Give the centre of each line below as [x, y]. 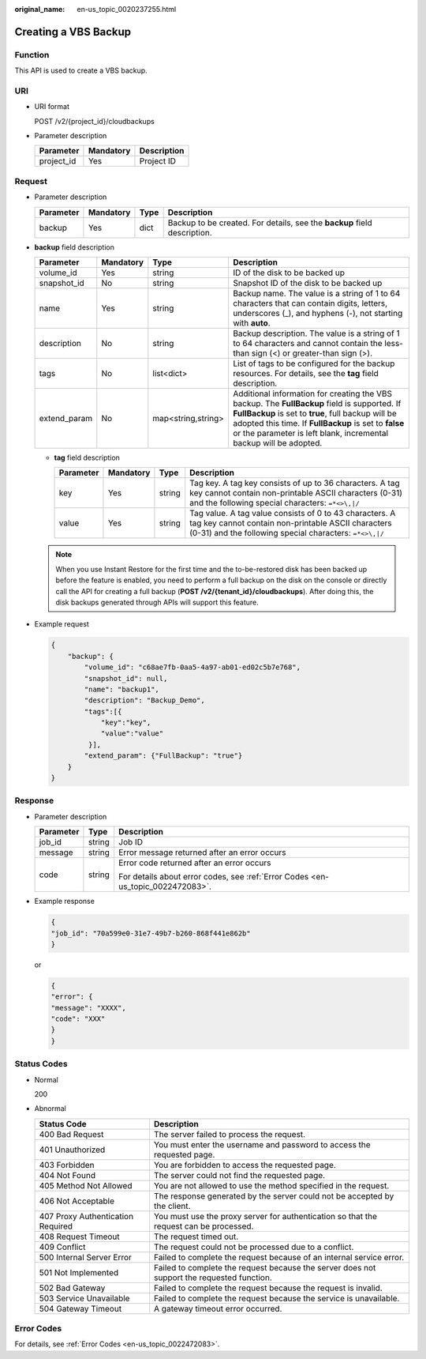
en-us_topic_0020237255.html [127, 9]
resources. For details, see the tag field [306, 373]
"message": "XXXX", [88, 1008]
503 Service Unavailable [84, 1298]
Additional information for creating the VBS [313, 393]
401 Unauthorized [72, 1150]
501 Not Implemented [79, 1272]
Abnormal [50, 1109]
